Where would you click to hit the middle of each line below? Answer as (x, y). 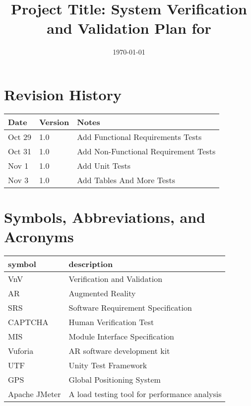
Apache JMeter (34, 394)
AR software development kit (119, 351)
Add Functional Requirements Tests (139, 136)
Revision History (63, 94)
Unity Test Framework (108, 365)
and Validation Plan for (129, 28)
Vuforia (21, 351)
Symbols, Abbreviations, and (105, 217)
